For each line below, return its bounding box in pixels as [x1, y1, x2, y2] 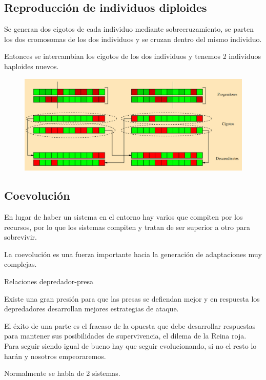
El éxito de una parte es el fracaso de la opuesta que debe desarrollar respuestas [4, 320, 256, 331]
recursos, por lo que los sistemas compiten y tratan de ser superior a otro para [4, 221, 251, 232]
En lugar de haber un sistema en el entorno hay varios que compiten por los [4, 212, 243, 222]
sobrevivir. [4, 231, 37, 242]
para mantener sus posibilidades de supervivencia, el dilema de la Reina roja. [4, 330, 247, 341]
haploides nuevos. [4, 60, 59, 71]
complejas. [4, 259, 37, 269]
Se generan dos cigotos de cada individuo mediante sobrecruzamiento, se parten [4, 24, 254, 34]
